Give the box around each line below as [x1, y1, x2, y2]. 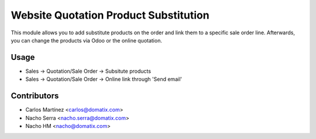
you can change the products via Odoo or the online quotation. [11, 37, 162, 44]
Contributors [11, 91, 59, 101]
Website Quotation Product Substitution [11, 9, 210, 22]
